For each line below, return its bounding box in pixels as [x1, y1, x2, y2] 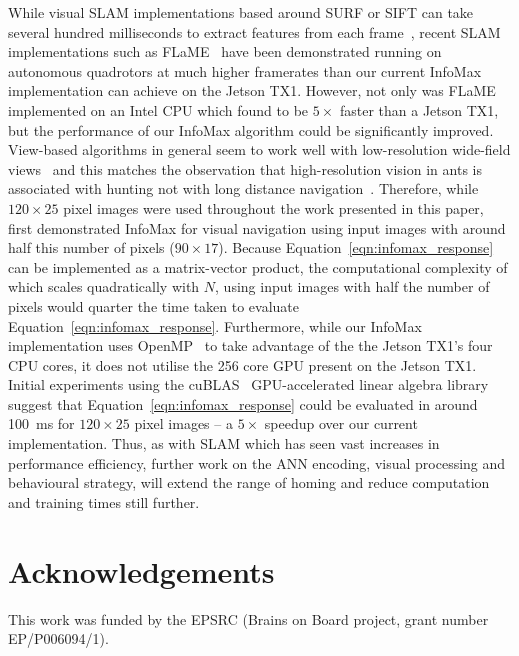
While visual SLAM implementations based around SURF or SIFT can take [8, 2, 474, 22]
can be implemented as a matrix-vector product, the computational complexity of [8, 256, 508, 277]
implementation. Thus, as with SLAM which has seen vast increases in [8, 433, 440, 454]
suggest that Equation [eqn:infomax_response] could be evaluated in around [8, 393, 478, 414]
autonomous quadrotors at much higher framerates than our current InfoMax [8, 60, 482, 81]
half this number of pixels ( [8, 237, 175, 258]
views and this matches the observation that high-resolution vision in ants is [8, 158, 482, 179]
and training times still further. [8, 491, 200, 512]
